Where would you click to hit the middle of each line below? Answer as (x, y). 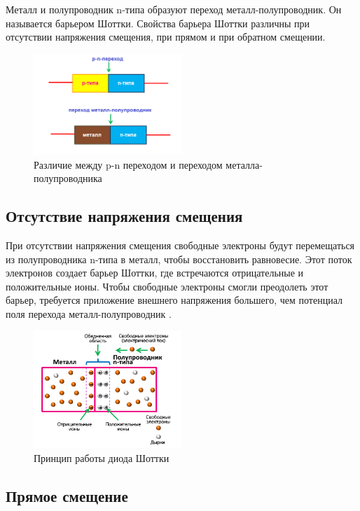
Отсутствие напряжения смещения (124, 216)
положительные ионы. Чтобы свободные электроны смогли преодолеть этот (167, 286)
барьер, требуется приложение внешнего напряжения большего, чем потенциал (174, 300)
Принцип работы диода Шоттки (102, 457)
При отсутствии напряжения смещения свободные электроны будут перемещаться (180, 245)
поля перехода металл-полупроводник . (89, 313)
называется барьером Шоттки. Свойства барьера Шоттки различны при (158, 23)
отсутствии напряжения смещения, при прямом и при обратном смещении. (166, 37)
